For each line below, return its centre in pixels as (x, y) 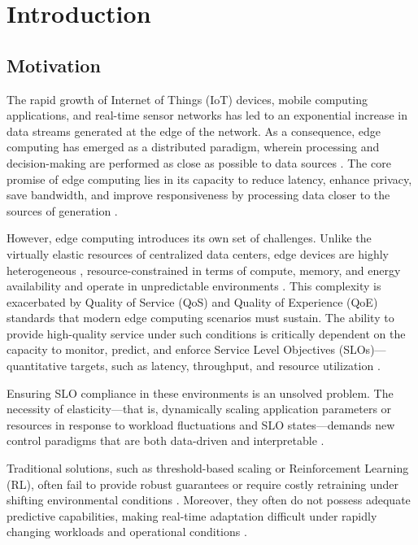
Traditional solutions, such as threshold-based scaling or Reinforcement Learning (208, 468)
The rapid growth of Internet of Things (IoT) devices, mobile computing (187, 99)
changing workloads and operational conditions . (127, 532)
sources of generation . (62, 210)
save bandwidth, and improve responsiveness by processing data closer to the (198, 195)
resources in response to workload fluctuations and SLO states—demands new (201, 424)
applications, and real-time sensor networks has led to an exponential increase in (207, 115)
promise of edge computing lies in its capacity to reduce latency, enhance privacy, (209, 179)
